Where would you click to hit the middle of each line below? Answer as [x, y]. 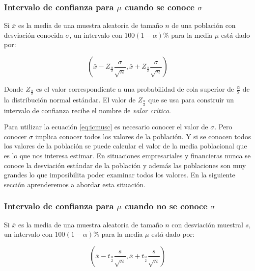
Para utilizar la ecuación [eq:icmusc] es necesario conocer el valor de [106, 127]
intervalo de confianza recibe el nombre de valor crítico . [87, 110]
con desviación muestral [207, 224]
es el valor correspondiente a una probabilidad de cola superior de [135, 89]
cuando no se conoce [166, 206]
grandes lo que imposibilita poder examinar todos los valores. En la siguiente [120, 175]
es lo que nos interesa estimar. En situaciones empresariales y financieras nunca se [127, 156]
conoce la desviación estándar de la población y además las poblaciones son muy [125, 165]
